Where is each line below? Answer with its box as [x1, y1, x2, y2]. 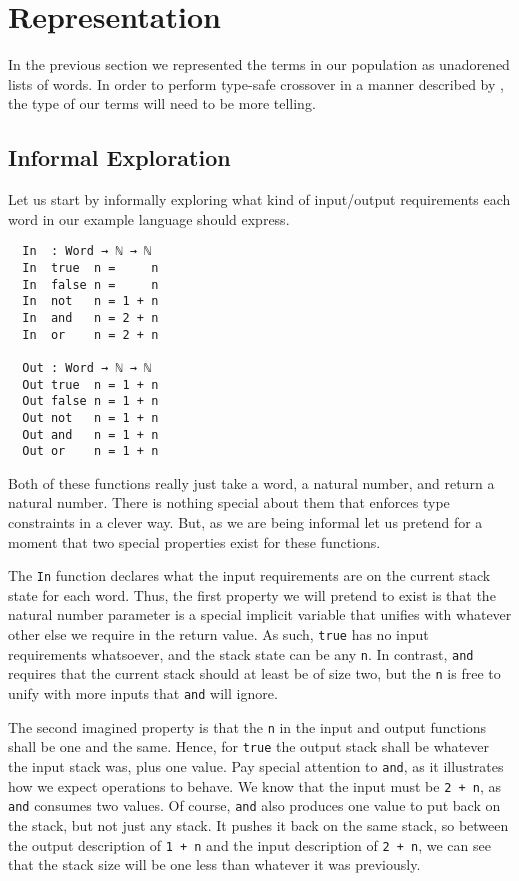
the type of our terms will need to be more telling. [8, 93, 316, 114]
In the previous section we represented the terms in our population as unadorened [8, 54, 510, 75]
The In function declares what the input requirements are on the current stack [8, 565, 491, 586]
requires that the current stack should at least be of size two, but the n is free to [8, 663, 501, 684]
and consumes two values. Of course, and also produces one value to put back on [8, 795, 501, 816]
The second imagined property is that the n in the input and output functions [8, 716, 487, 737]
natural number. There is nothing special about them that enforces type [8, 492, 450, 513]
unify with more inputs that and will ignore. [8, 683, 278, 704]
